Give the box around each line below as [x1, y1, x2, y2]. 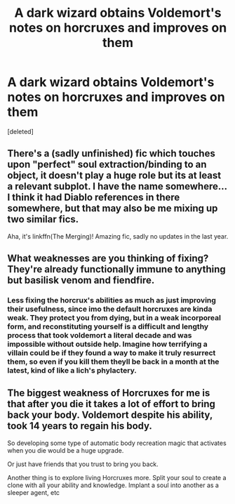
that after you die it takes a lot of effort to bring [7, 398, 216, 410]
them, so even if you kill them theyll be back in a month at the [7, 357, 220, 366]
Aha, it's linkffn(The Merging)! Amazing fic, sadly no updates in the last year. [7, 232, 229, 240]
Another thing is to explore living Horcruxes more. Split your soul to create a [7, 473, 227, 482]
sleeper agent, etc [7, 488, 60, 496]
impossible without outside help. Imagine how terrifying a [7, 339, 208, 349]
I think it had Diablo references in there [7, 192, 180, 204]
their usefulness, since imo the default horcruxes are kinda [7, 304, 213, 314]
